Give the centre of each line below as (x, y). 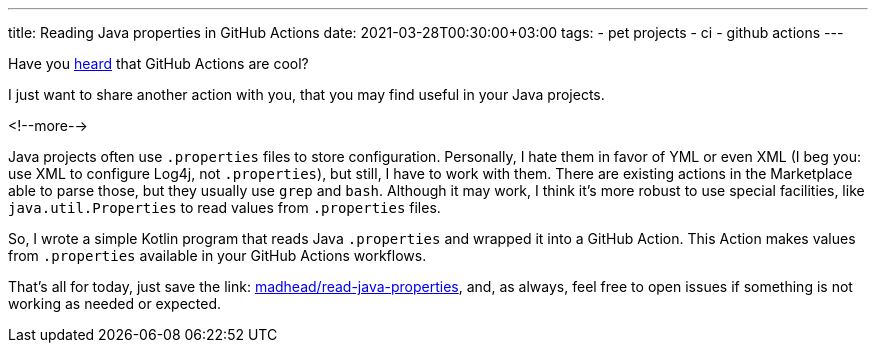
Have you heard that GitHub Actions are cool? (158, 63)
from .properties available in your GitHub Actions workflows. (217, 255)
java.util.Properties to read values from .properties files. (224, 207)
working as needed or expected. (115, 303)
